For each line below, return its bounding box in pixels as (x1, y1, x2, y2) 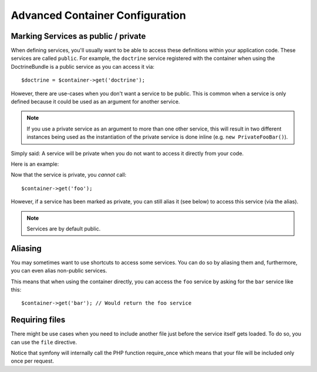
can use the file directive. (11, 339, 77, 346)
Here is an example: (11, 160, 59, 167)
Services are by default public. (26, 225, 101, 232)
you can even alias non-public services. (11, 267, 107, 274)
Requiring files (11, 315, 66, 325)
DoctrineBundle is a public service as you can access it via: (11, 63, 155, 70)
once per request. (11, 357, 54, 364)
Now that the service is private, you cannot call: (11, 171, 127, 179)
